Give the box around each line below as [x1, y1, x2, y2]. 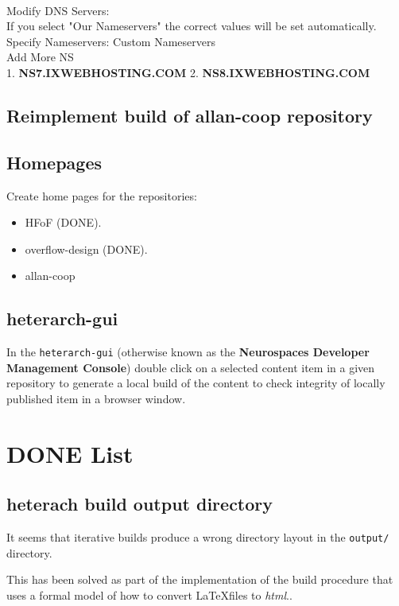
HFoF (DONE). [25, 214, 102, 231]
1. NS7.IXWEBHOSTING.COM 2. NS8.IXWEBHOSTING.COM [6, 64, 370, 80]
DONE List [6, 437, 134, 469]
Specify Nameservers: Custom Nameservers [6, 33, 215, 49]
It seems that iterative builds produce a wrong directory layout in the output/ [6, 529, 389, 546]
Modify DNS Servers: [6, 2, 110, 18]
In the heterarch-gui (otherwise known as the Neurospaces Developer [6, 344, 370, 360]
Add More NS [6, 49, 74, 65]
